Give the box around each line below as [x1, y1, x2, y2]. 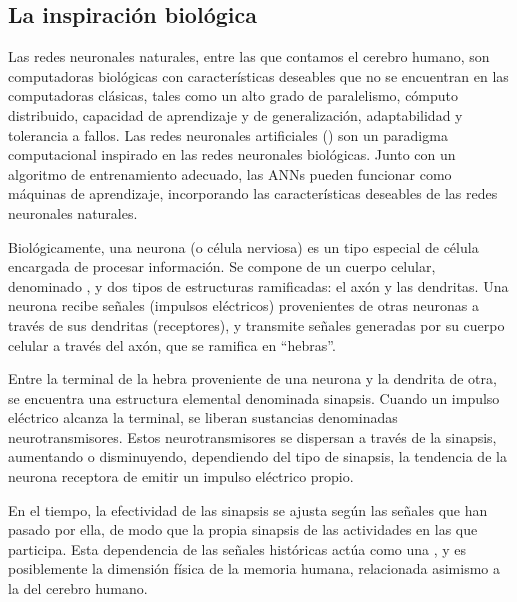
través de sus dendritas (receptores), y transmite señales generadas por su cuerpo [8, 314, 505, 335]
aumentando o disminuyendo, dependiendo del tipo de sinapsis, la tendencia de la [8, 446, 507, 467]
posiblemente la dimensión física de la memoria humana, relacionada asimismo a [8, 558, 500, 579]
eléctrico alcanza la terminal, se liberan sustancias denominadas [8, 407, 398, 428]
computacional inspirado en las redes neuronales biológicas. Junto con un [8, 144, 456, 165]
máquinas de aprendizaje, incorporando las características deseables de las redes [8, 183, 498, 204]
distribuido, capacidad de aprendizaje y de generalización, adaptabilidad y [8, 104, 463, 125]
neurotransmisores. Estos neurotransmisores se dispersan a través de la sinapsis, [8, 426, 497, 447]
